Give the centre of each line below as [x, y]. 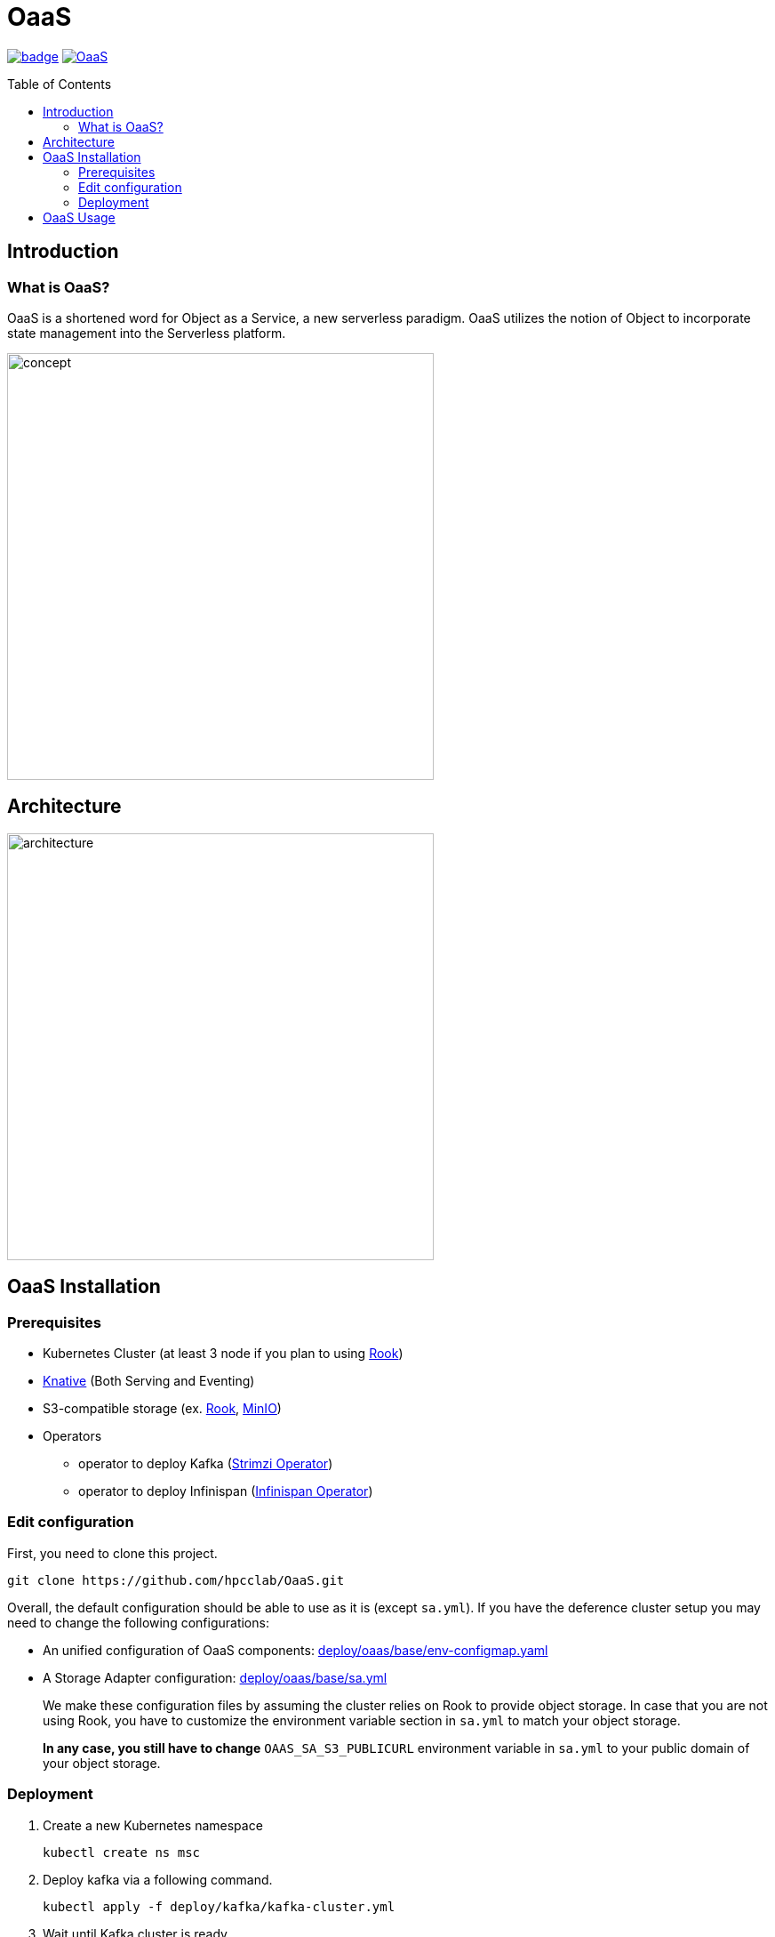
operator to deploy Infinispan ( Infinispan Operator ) [226, 1491]
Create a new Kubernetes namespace [153, 1825]
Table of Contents [60, 84]
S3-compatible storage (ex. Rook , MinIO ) [162, 1409]
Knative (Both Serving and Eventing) [149, 1381]
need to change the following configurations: [138, 1622]
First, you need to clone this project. [112, 1553]
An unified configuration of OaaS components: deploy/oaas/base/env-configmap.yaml [296, 1650]
